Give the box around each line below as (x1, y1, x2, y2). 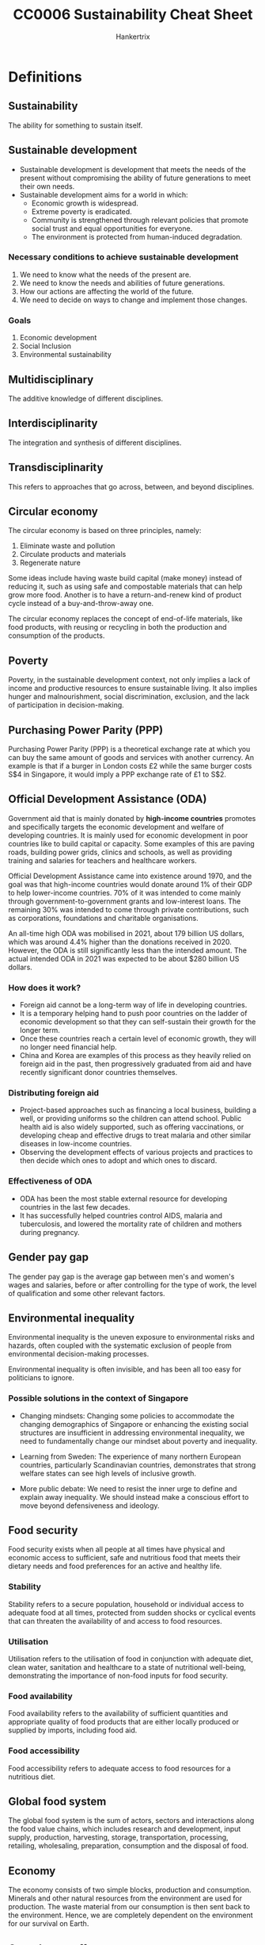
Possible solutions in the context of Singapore (8, 1393, 189, 1404)
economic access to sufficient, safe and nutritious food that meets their (8, 1553, 241, 1563)
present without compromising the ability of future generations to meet (19, 173, 252, 182)
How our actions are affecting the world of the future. (19, 286, 194, 296)
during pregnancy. (19, 1227, 81, 1237)
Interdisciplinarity (8, 416, 98, 430)
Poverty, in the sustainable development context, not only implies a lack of (8, 675, 251, 685)
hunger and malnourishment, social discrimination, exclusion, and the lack (8, 692, 250, 701)
